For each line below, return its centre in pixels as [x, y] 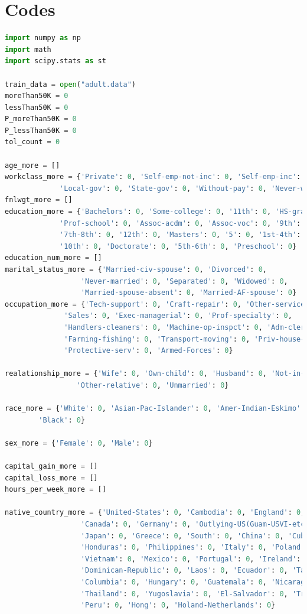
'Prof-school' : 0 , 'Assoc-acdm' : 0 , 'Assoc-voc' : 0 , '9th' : [180, 223]
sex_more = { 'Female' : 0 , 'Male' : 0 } [79, 443]
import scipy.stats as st [55, 61]
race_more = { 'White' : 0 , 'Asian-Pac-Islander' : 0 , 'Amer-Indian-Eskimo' [153, 409]
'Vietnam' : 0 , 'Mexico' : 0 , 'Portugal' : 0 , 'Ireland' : [191, 559]
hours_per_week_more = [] [55, 490]
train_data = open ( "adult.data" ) [70, 84]
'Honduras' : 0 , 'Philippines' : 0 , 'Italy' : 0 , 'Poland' [193, 548]
